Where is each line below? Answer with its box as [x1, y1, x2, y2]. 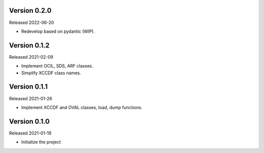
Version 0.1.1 [9, 83, 48, 91]
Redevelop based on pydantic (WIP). [21, 28, 95, 34]
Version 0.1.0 [9, 117, 50, 126]
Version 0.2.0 [9, 6, 52, 15]
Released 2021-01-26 [9, 95, 52, 101]
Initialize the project [21, 139, 61, 145]
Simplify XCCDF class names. [21, 70, 81, 76]
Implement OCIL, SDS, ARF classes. [21, 63, 93, 69]
